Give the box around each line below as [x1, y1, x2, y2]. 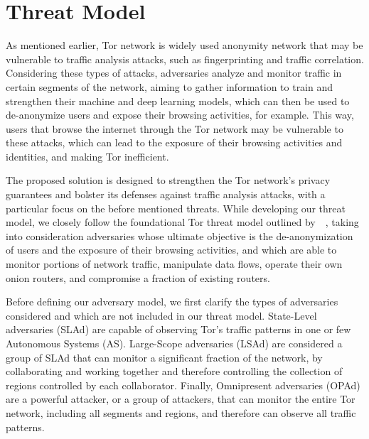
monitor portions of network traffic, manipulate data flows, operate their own [6, 256, 343, 271]
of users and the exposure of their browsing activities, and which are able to [6, 242, 337, 257]
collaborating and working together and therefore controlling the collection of [6, 364, 343, 379]
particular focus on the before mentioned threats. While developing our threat [6, 200, 346, 215]
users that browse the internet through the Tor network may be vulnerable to [6, 121, 343, 136]
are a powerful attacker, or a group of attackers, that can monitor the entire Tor [6, 391, 355, 406]
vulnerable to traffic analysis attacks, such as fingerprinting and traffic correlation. [6, 51, 364, 66]
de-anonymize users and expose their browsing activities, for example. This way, [6, 107, 354, 122]
